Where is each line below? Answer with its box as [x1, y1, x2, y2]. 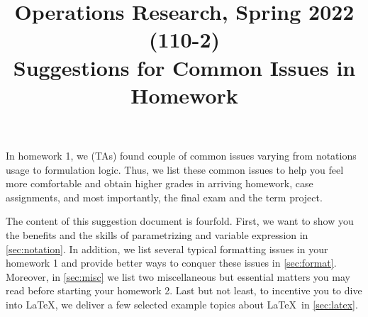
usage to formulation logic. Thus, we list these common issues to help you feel [6, 162, 344, 177]
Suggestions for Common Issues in [13, 52, 356, 82]
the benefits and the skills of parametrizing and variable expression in [6, 227, 308, 242]
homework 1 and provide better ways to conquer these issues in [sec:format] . [6, 255, 337, 270]
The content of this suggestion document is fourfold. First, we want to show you [6, 213, 354, 228]
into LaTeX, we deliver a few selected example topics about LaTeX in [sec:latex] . [6, 296, 358, 311]
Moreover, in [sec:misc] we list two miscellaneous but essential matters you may [6, 269, 350, 284]
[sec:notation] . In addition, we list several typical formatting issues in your [6, 241, 328, 256]
